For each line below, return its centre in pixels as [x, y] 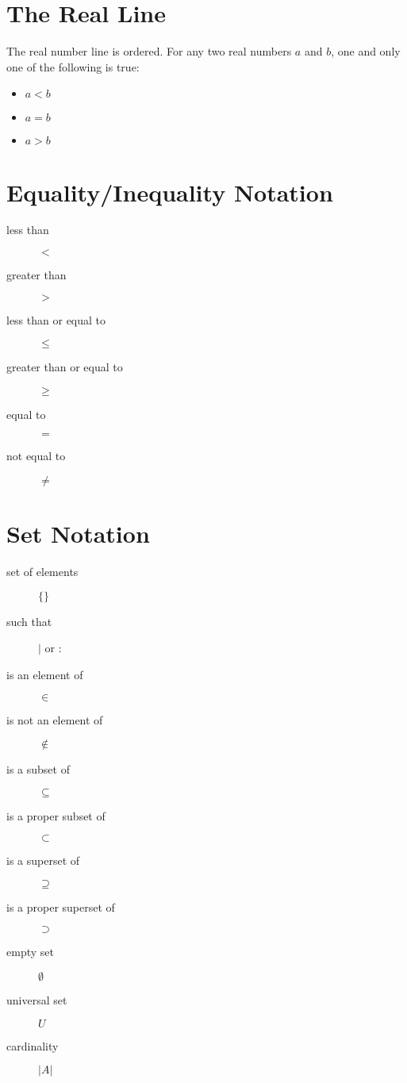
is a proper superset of [61, 906]
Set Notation [78, 534]
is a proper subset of [56, 815]
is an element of [45, 674]
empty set [30, 952]
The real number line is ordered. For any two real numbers [149, 51]
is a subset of [38, 769]
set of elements [42, 572]
